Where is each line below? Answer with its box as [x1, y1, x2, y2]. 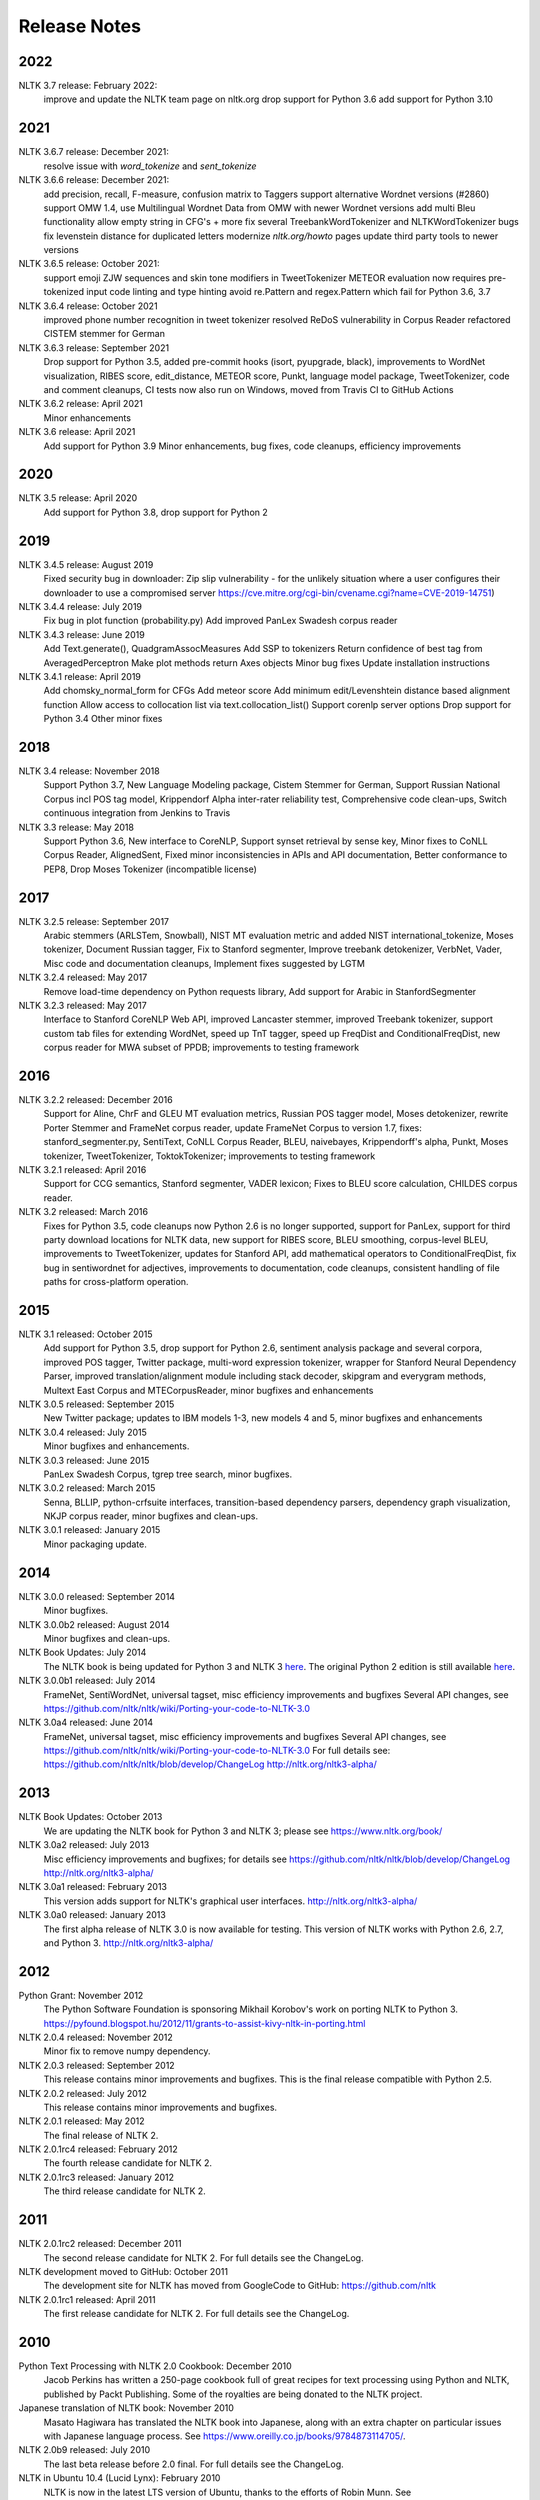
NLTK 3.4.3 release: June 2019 [18, 628, 145, 640]
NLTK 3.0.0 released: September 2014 [18, 1590, 175, 1602]
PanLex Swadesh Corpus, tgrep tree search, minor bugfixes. [43, 1468, 293, 1480]
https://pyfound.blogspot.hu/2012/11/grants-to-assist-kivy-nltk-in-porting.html [43, 2017, 366, 2029]
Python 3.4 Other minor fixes [43, 713, 163, 725]
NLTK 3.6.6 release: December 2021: [18, 174, 170, 186]
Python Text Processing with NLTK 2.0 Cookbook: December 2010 [18, 2360, 292, 2372]
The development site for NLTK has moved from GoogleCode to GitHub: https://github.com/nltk [43, 2280, 437, 2292]
